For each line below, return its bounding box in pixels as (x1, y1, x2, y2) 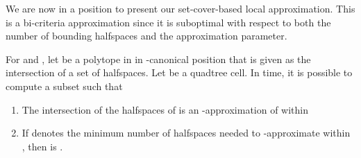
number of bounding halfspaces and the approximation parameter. (6, 28, 287, 43)
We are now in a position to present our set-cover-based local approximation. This (6, 1, 355, 15)
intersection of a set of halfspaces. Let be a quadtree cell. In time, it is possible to (6, 65, 353, 80)
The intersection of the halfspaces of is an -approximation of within (22, 102, 309, 116)
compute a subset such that (6, 78, 123, 93)
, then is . (22, 139, 63, 153)
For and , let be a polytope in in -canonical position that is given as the (6, 51, 311, 66)
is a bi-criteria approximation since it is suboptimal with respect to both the (6, 15, 331, 29)
